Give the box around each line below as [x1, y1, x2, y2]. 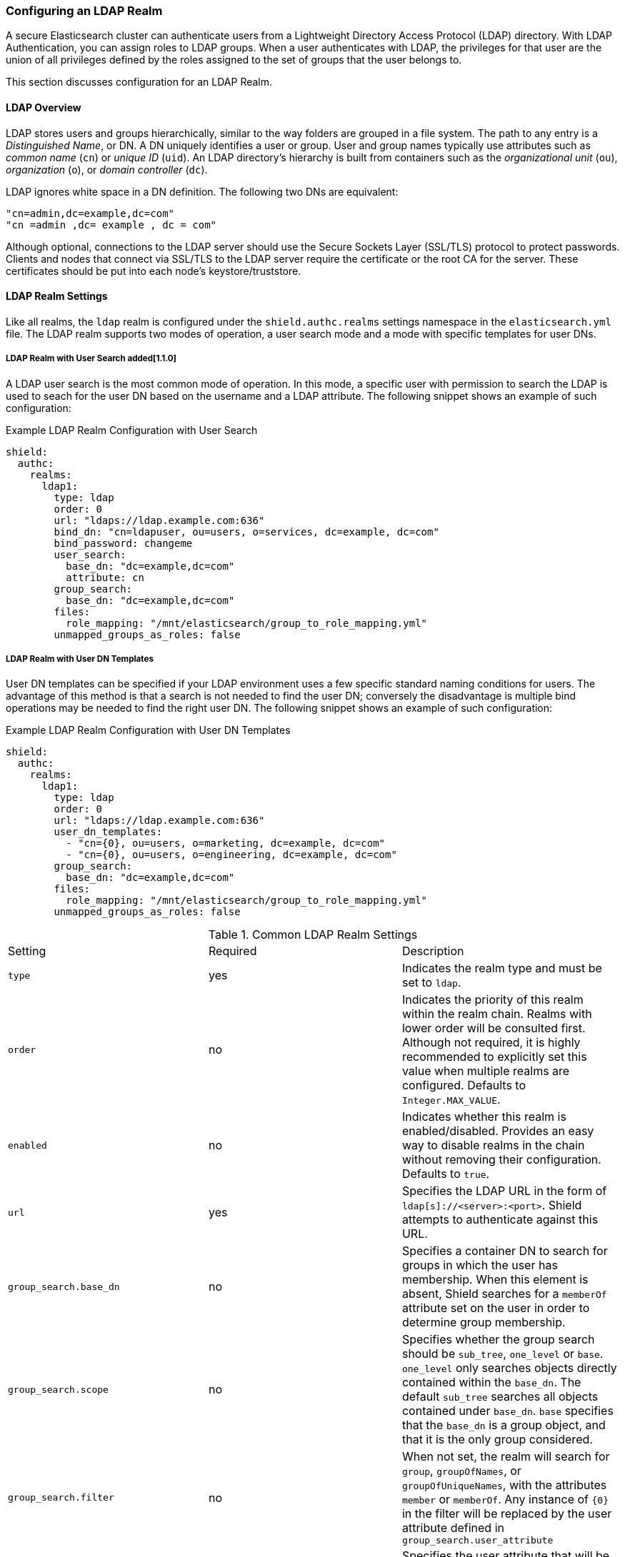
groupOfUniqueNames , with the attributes [401, 1478, 607, 1493]
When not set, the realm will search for [401, 1449, 610, 1464]
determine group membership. [401, 1315, 566, 1330]
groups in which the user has [401, 1258, 558, 1273]
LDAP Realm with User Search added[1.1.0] [6, 353, 176, 364]
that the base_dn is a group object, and [401, 1418, 606, 1433]
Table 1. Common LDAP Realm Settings [208, 927, 418, 942]
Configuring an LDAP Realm [6, 4, 163, 18]
